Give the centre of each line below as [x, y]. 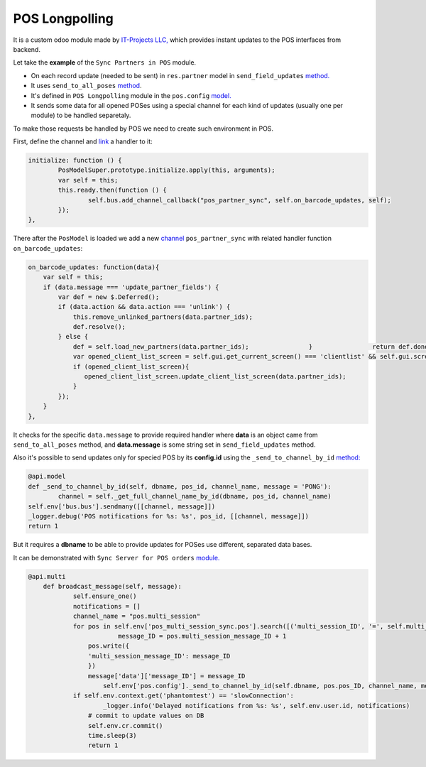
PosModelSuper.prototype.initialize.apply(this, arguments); [166, 170]
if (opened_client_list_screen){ [131, 366]
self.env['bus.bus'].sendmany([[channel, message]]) [122, 506]
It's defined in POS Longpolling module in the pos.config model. [131, 95]
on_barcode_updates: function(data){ [94, 267]
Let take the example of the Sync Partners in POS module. [105, 62]
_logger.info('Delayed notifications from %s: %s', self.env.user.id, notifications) [257, 706]
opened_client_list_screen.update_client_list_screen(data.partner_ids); [215, 377]
